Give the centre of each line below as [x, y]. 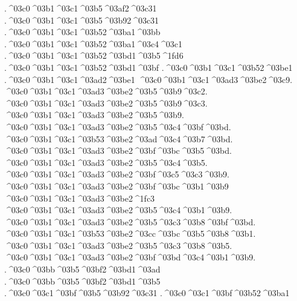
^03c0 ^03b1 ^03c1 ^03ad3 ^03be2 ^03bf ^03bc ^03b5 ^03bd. [118, 150]
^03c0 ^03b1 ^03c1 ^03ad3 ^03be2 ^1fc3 [80, 198]
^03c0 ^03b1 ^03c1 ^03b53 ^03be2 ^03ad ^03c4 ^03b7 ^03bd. [119, 138]
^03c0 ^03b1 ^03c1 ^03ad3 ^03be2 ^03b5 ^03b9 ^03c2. [106, 91]
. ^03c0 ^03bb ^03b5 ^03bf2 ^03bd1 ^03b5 [82, 281]
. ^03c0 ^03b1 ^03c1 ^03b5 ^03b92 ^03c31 [82, 20]
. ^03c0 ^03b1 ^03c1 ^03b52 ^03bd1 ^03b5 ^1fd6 [94, 55]
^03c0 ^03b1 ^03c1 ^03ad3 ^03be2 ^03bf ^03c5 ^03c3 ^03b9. [117, 174]
